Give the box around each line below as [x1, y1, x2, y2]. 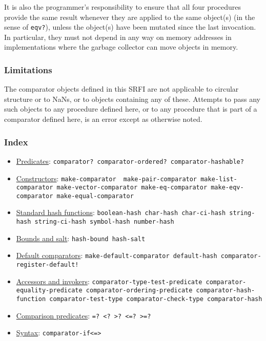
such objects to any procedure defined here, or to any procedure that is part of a [4, 103, 257, 114]
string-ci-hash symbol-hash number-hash [34, 218, 174, 226]
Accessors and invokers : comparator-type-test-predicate [16, 275, 202, 286]
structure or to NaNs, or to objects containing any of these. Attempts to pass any [4, 93, 260, 104]
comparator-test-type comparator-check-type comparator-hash [49, 295, 262, 303]
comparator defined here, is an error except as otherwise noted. [4, 114, 202, 124]
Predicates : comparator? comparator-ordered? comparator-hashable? [16, 155, 244, 166]
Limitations [4, 63, 52, 76]
